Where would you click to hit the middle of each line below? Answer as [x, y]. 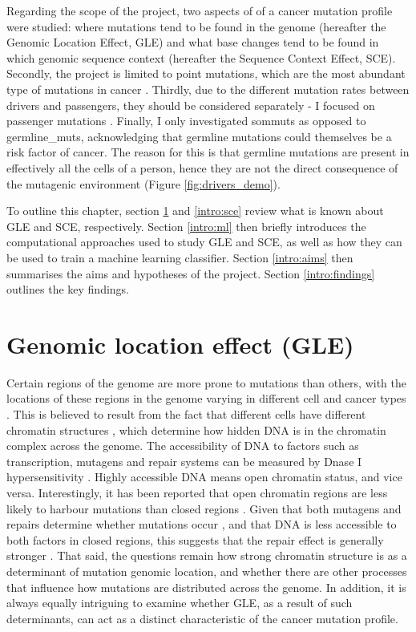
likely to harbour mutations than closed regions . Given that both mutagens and [204, 508]
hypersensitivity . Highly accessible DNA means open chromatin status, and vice [204, 477]
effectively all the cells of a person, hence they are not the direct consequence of [202, 167]
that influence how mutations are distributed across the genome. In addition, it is [206, 587]
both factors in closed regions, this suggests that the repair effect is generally [195, 539]
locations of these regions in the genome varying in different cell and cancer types [206, 398]
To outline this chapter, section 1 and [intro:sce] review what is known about [195, 211]
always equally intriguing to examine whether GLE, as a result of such [180, 603]
